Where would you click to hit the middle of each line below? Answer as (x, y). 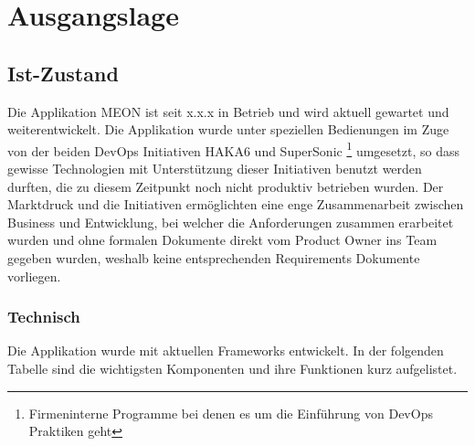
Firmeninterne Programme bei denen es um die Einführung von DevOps (231, 413)
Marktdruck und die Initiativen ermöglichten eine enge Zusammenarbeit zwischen (236, 204)
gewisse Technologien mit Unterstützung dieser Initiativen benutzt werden (215, 169)
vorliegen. (34, 276)
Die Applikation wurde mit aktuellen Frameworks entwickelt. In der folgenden (226, 350)
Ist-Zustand (63, 73)
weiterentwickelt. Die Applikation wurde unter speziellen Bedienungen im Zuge (228, 129)
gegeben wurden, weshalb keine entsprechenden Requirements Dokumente (214, 257)
